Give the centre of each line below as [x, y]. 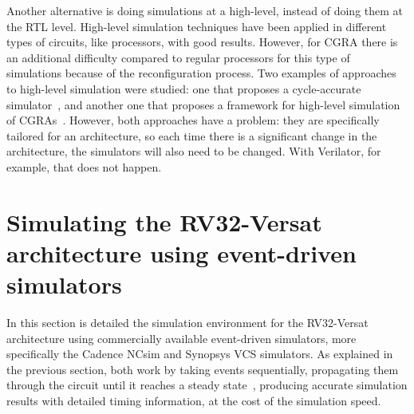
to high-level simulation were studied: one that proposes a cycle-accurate [184, 88]
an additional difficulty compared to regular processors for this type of [178, 57]
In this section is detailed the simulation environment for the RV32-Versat [187, 323]
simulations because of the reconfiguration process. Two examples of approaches [201, 73]
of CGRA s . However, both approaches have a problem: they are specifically [193, 120]
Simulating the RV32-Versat [164, 221]
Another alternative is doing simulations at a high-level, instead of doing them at [205, 10]
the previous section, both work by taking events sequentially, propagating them [203, 369]
